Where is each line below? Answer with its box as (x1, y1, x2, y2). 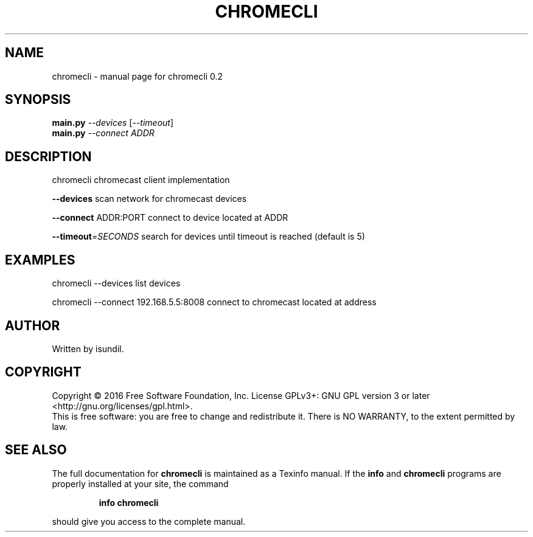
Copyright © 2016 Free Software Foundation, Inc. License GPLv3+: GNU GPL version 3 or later (52, 390, 430, 401)
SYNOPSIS (5, 92, 71, 108)
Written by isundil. (52, 343, 124, 354)
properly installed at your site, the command (52, 478, 229, 489)
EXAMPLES (5, 252, 75, 268)
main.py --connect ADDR (52, 128, 155, 139)
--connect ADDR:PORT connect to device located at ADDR (52, 212, 288, 223)
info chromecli (99, 497, 159, 508)
